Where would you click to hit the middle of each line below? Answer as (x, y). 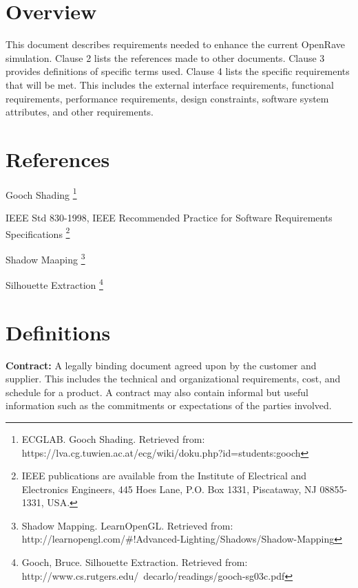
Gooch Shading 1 (41, 193)
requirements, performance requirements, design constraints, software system (167, 98)
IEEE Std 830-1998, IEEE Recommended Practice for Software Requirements (169, 218)
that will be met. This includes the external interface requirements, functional (170, 84)
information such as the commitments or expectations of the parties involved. (169, 405)
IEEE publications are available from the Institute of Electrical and (164, 476)
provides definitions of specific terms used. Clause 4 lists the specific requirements (178, 71)
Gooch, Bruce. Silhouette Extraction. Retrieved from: (135, 562)
